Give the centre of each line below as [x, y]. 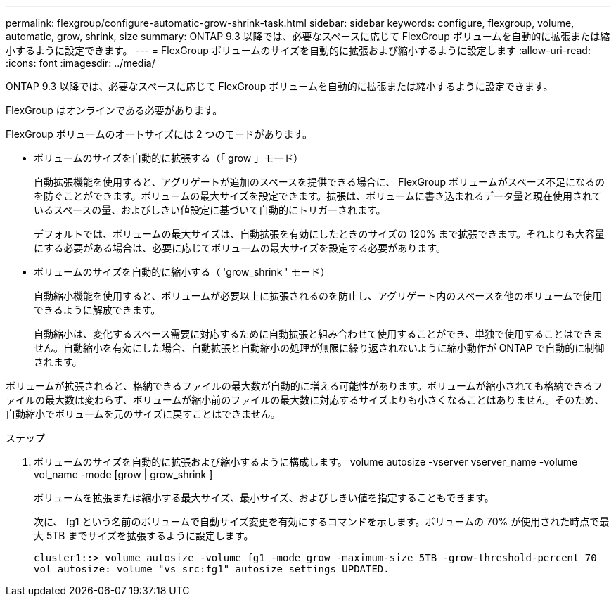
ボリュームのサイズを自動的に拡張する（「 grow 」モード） [169, 158]
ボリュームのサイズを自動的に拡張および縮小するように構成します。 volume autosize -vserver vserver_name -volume [306, 462]
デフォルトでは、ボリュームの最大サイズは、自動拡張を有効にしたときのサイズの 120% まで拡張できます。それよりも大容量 [319, 234]
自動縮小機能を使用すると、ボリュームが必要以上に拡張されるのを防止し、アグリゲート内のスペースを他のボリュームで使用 [318, 296]
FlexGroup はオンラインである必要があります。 [114, 110]
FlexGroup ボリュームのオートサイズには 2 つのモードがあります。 [159, 134]
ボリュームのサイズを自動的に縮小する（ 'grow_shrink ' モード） [182, 272]
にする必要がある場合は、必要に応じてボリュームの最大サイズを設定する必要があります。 [240, 248]
